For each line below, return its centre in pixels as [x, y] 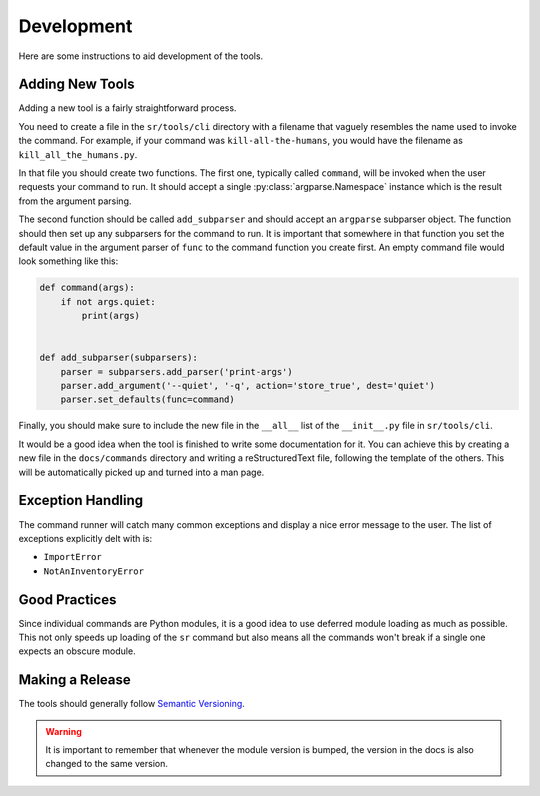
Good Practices [67, 599]
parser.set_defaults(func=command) [147, 399]
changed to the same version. [107, 764]
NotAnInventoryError [94, 571]
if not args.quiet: [108, 301]
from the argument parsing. [75, 201]
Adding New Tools [76, 84]
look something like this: [68, 261]
